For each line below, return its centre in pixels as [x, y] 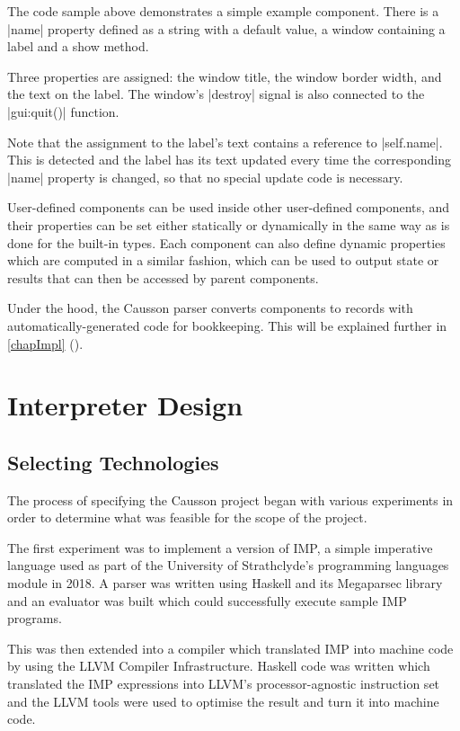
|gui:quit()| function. [63, 111]
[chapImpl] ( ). [45, 343]
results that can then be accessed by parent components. [163, 277]
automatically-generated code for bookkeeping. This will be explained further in [227, 325]
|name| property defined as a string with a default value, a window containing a [226, 28]
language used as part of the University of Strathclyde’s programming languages [228, 565]
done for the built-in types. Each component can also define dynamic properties [226, 242]
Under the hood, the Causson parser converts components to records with [210, 308]
